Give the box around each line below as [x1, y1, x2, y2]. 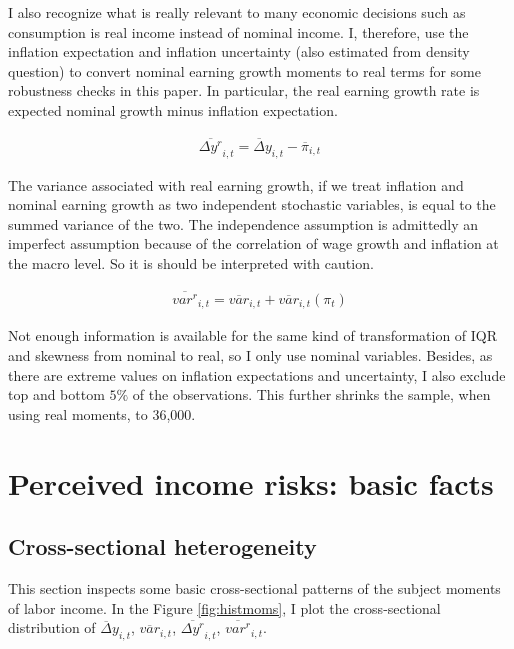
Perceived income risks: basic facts [8, 462, 494, 503]
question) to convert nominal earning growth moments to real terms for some [8, 60, 482, 81]
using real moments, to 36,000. [8, 403, 196, 424]
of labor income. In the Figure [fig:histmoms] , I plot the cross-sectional [8, 597, 441, 618]
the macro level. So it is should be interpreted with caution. [8, 253, 374, 274]
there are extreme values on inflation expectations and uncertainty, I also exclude [8, 364, 506, 385]
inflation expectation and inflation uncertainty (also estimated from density [8, 41, 470, 62]
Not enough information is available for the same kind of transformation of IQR [8, 325, 498, 346]
